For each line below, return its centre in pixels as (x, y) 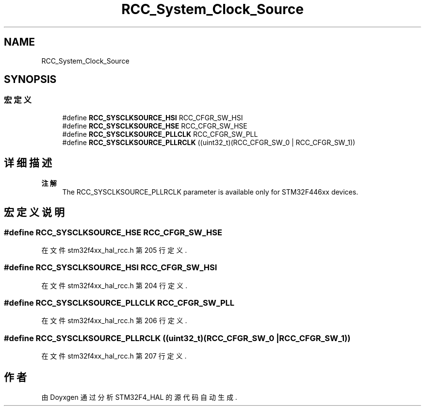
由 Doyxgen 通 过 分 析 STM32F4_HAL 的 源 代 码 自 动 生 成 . (139, 397)
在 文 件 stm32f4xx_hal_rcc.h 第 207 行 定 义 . (114, 356)
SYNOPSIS (30, 80)
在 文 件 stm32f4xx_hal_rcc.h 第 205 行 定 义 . (114, 250)
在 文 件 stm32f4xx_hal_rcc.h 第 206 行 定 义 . (114, 321)
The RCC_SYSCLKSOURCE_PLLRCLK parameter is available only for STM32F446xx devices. (210, 192)
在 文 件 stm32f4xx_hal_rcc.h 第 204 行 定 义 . (114, 285)
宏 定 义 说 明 (34, 213)
